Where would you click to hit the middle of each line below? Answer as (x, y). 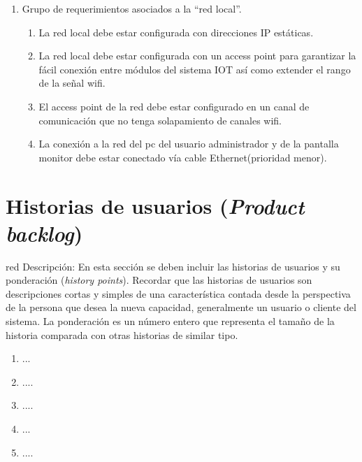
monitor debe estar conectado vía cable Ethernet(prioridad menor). (183, 157)
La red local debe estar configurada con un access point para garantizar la (197, 56)
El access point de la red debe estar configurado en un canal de (174, 106)
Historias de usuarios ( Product (155, 205)
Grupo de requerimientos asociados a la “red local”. (132, 8)
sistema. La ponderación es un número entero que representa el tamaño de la (170, 321)
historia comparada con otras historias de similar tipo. (122, 334)
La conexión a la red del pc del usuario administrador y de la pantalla (189, 144)
